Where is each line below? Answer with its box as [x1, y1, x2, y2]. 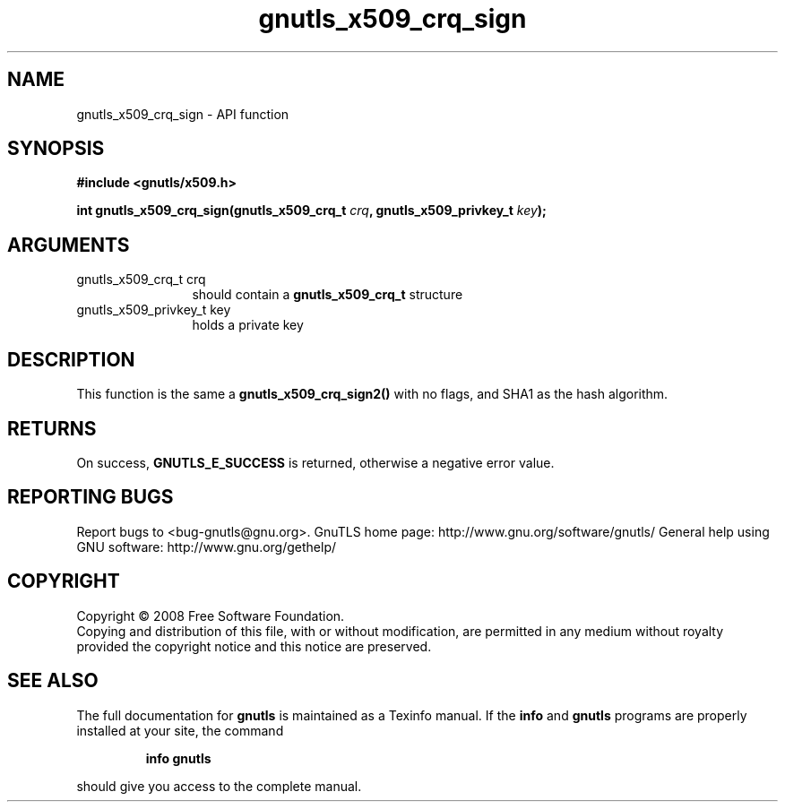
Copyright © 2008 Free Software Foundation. [76, 607, 345, 624]
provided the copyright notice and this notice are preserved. [76, 638, 432, 654]
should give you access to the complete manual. [76, 778, 362, 794]
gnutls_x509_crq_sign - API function [76, 106, 289, 122]
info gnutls [145, 750, 211, 766]
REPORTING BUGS [7, 486, 174, 509]
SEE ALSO [7, 669, 99, 693]
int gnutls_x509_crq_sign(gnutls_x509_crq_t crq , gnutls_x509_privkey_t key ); [76, 202, 547, 219]
